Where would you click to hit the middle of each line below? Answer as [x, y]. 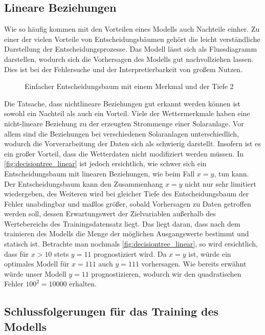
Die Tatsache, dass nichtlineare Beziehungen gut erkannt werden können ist [123, 103]
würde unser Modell [35, 273]
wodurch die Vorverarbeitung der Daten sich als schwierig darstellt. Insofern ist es [132, 143]
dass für [17, 253]
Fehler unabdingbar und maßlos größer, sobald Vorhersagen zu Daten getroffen [128, 203]
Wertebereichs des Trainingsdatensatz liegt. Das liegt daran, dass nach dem [122, 223]
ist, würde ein [210, 253]
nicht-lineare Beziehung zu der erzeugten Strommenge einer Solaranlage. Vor [124, 123]
